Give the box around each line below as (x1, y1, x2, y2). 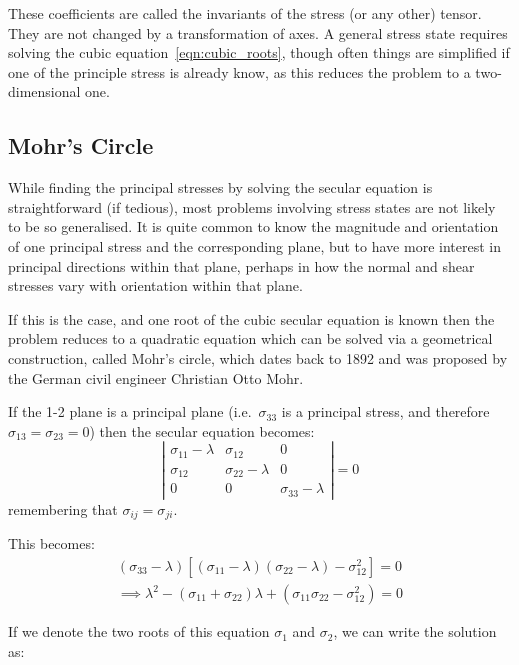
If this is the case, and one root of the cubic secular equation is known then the (8, 308, 495, 329)
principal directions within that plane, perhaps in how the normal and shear (8, 255, 475, 276)
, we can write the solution (333, 621, 497, 642)
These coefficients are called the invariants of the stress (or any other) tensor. (8, 3, 482, 23)
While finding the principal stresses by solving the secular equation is (8, 177, 433, 198)
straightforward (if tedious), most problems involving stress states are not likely (8, 196, 496, 217)
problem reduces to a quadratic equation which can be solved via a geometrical (8, 328, 493, 349)
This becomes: (8, 533, 95, 554)
